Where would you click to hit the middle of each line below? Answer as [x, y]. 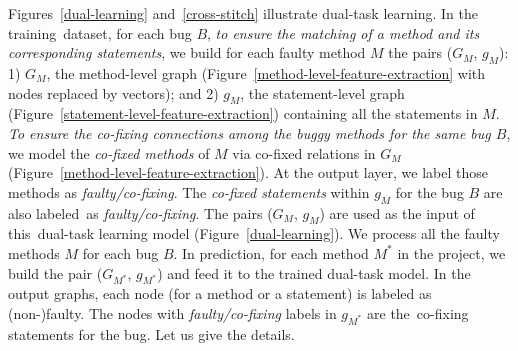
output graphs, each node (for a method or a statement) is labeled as [220, 293]
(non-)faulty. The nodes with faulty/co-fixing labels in [172, 312]
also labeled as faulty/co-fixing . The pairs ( [140, 212]
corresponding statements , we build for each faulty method [187, 52]
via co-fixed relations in [304, 152]
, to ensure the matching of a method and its [343, 32]
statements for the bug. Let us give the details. [151, 333]
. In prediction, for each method [271, 252]
